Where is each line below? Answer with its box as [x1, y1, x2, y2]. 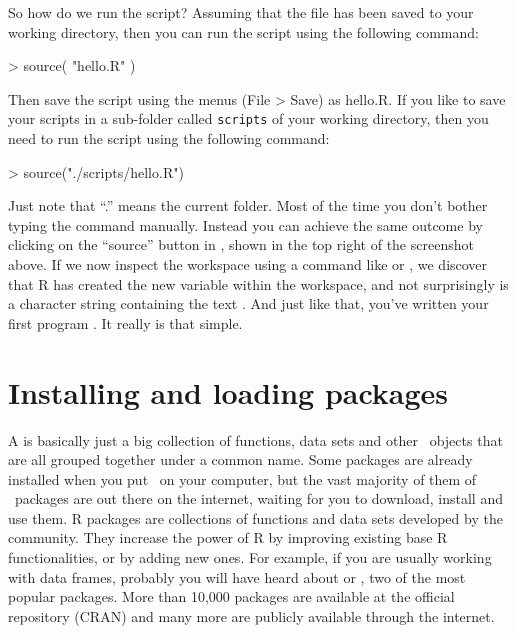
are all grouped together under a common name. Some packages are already [8, 449, 473, 470]
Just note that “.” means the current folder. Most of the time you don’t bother [8, 195, 488, 216]
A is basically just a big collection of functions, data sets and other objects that [8, 429, 503, 450]
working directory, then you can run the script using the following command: [8, 21, 479, 42]
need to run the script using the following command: [8, 128, 330, 149]
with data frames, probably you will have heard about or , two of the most [8, 566, 466, 587]
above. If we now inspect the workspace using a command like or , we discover [8, 254, 488, 274]
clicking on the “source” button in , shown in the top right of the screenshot [8, 234, 474, 255]
